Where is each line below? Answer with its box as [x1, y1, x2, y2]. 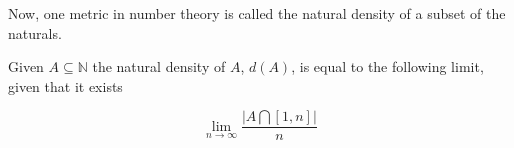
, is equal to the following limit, [291, 56, 484, 77]
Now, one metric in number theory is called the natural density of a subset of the [8, 3, 506, 23]
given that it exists [8, 75, 123, 96]
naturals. [8, 22, 62, 43]
